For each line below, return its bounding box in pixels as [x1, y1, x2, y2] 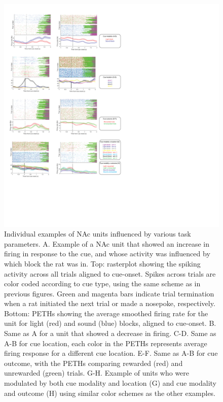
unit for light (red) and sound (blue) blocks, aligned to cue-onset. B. [4, 318, 216, 328]
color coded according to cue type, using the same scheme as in [4, 278, 201, 289]
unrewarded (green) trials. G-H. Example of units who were [4, 367, 190, 378]
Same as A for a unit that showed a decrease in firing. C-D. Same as [4, 328, 216, 339]
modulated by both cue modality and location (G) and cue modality [4, 378, 216, 388]
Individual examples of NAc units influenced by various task [4, 228, 191, 239]
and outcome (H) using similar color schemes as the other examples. [4, 387, 216, 398]
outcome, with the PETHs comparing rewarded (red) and [4, 357, 183, 368]
